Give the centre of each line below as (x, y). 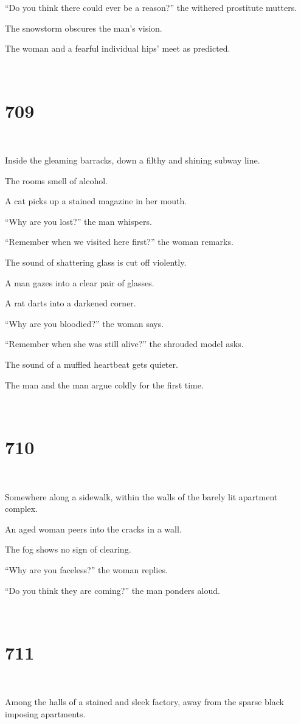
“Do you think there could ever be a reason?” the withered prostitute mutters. (151, 7)
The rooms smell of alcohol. (56, 180)
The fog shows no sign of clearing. (68, 549)
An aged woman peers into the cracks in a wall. (93, 529)
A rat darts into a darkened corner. (71, 303)
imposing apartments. (45, 714)
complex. (22, 509)
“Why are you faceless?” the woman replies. (86, 569)
